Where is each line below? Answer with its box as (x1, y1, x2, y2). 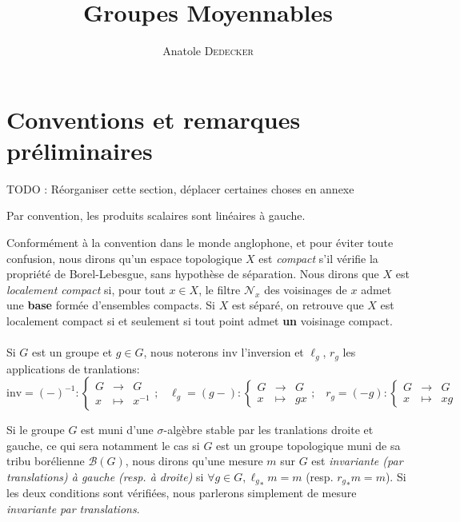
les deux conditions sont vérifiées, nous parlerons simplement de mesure (6, 484, 357, 501)
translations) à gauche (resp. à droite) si (6, 468, 204, 485)
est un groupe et (32, 344, 113, 361)
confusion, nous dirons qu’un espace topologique (6, 249, 242, 266)
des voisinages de (264, 281, 347, 297)
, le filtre (198, 281, 241, 297)
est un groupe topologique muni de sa (216, 436, 401, 453)
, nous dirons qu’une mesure (125, 452, 263, 469)
